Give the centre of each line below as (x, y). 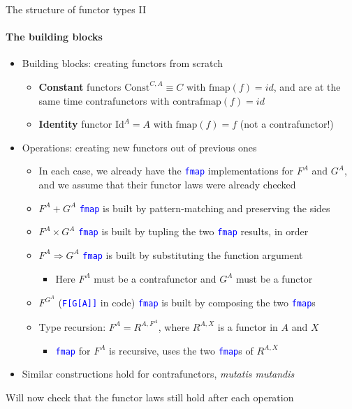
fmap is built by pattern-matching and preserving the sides (205, 208)
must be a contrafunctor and (155, 278)
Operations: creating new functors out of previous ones (139, 147)
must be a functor (274, 278)
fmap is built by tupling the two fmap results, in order (193, 231)
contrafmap (197, 102)
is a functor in (248, 326)
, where (174, 326)
